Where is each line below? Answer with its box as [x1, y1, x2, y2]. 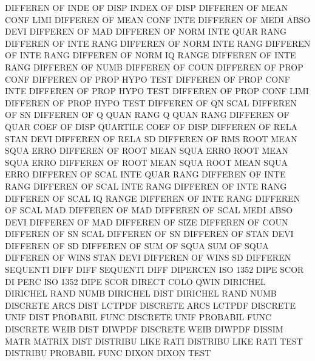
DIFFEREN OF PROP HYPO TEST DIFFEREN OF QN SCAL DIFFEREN [5, 96, 297, 109]
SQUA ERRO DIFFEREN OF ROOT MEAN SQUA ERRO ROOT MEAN [5, 144, 288, 157]
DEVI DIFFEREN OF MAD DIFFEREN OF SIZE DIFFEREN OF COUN [5, 215, 288, 228]
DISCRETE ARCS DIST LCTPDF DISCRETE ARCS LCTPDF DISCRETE [5, 298, 296, 311]
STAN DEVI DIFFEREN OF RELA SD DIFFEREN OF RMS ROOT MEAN [5, 132, 297, 145]
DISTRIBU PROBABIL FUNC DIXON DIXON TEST [5, 346, 211, 359]
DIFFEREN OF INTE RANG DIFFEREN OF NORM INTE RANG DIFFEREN [5, 36, 311, 49]
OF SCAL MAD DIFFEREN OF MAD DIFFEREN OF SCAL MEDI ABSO [5, 204, 293, 216]
